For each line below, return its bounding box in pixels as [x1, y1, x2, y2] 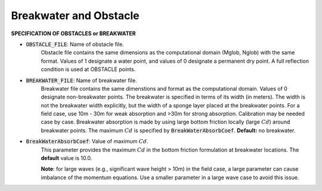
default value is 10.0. [41, 155, 92, 162]
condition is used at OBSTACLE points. [41, 66, 136, 73]
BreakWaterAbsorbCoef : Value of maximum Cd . [26, 138, 148, 145]
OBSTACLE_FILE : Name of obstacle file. [26, 41, 125, 48]
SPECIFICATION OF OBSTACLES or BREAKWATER [11, 30, 136, 37]
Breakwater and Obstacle [11, 9, 140, 22]
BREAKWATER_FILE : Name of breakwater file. [26, 76, 137, 84]
